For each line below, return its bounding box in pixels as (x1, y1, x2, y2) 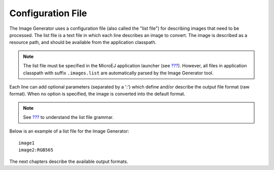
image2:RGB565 (18, 147, 53, 153)
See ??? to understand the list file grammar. (23, 114, 114, 120)
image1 (18, 140, 35, 146)
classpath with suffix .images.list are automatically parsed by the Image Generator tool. (23, 70, 214, 76)
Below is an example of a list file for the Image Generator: (9, 128, 129, 134)
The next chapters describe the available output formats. (9, 158, 128, 164)
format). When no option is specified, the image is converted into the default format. (9, 91, 185, 97)
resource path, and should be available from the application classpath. (9, 39, 157, 46)
